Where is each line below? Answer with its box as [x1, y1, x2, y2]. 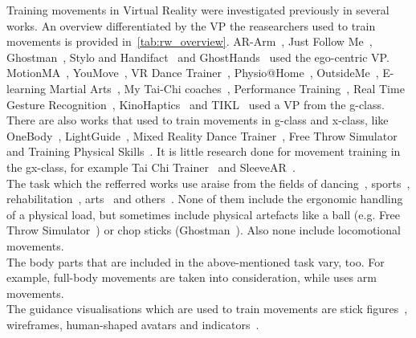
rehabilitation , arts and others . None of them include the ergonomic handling [6, 190, 403, 207]
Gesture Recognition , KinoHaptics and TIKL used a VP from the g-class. [6, 96, 385, 112]
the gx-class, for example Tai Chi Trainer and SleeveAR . [6, 158, 296, 175]
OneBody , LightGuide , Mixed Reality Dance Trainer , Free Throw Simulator [6, 127, 398, 144]
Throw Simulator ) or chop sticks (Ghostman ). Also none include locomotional [6, 222, 401, 238]
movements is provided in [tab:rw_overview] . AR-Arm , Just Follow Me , [6, 33, 373, 50]
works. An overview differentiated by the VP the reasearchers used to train [6, 17, 376, 34]
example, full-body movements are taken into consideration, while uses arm [6, 269, 377, 286]
